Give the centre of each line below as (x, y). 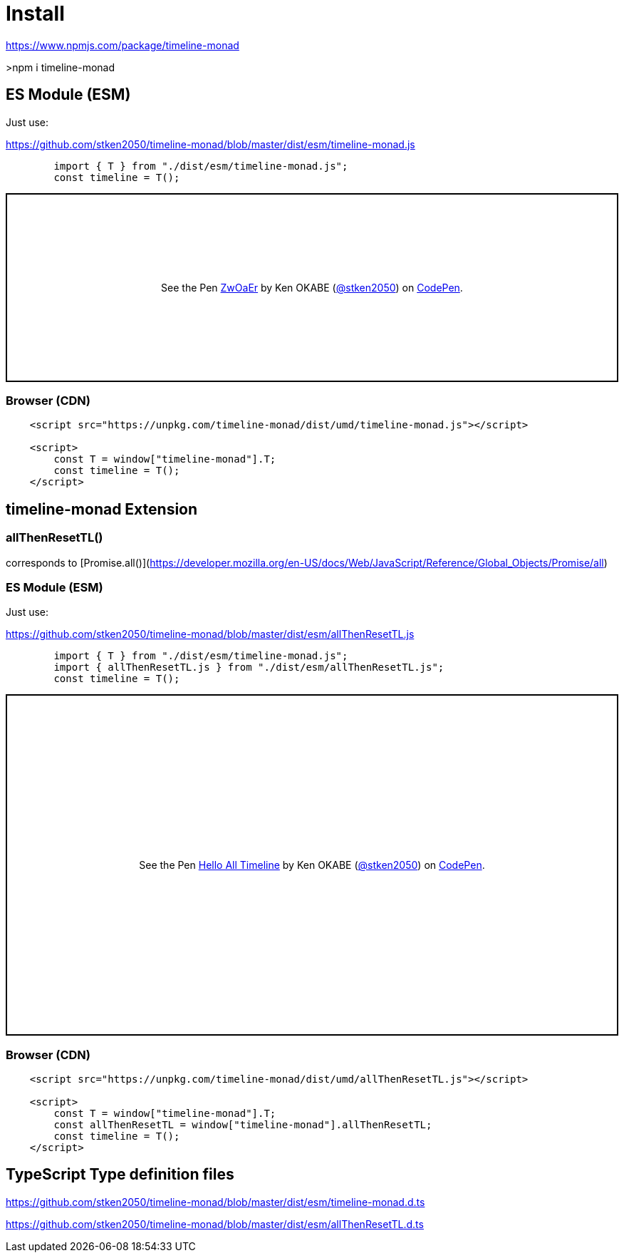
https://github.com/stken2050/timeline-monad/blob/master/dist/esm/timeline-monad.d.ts (215, 1202)
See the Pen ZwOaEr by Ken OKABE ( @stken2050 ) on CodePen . (312, 287)
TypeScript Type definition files (120, 1175)
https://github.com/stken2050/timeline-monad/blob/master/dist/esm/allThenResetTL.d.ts (215, 1224)
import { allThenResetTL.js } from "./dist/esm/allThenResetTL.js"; (249, 667)
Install (35, 14)
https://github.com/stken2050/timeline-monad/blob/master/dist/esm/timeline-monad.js (210, 144)
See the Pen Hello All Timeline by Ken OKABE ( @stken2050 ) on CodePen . (312, 865)
